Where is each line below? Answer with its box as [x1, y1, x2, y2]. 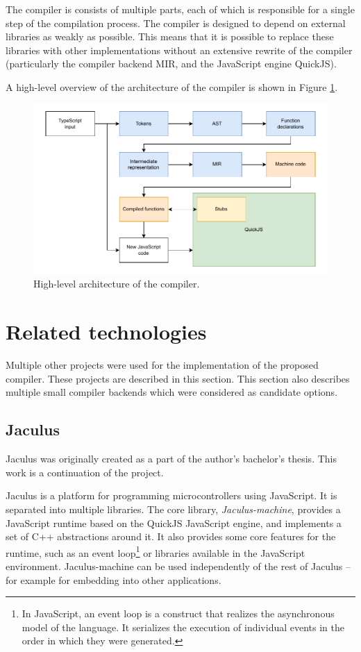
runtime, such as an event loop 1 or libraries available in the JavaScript [6, 543, 305, 560]
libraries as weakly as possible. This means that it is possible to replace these [6, 29, 334, 44]
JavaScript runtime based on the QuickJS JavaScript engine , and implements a [6, 515, 342, 530]
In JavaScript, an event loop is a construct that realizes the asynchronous [22, 606, 335, 621]
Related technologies [6, 317, 207, 346]
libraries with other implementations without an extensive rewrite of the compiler [6, 42, 353, 57]
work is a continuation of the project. [6, 465, 164, 479]
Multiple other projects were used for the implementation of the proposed [6, 358, 319, 372]
